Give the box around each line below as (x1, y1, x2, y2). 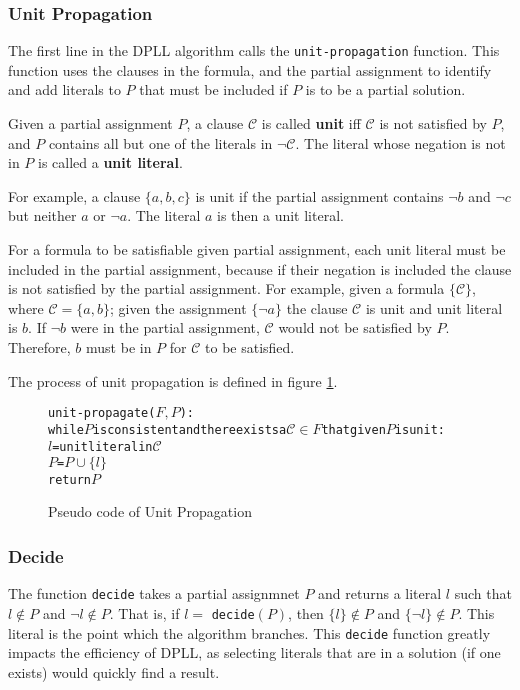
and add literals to (8, 79, 121, 100)
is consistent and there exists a (92, 422, 287, 437)
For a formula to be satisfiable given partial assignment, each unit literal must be (8, 239, 506, 260)
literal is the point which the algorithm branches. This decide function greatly (8, 622, 491, 643)
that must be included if (139, 79, 288, 100)
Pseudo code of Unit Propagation (48, 501, 252, 522)
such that (454, 583, 512, 604)
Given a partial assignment (8, 113, 173, 134)
